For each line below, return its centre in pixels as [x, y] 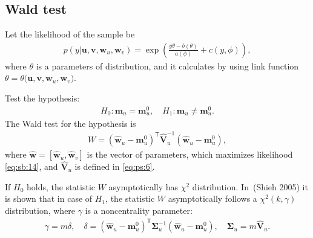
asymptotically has [143, 186]
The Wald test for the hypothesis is [71, 123]
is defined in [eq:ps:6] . [115, 166]
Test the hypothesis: [42, 98]
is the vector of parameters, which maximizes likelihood [190, 154]
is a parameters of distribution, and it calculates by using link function [167, 66]
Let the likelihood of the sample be [70, 34]
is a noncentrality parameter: [139, 211]
